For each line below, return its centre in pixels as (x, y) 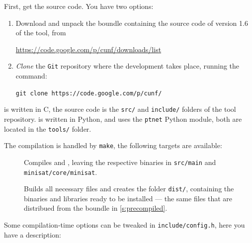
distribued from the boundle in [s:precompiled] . (96, 208)
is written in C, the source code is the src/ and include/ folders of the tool (120, 109)
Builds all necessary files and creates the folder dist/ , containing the (129, 189)
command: (31, 76)
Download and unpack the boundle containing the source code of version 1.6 (132, 23)
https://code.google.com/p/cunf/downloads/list (88, 49)
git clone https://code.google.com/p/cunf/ (89, 93)
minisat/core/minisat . (61, 172)
